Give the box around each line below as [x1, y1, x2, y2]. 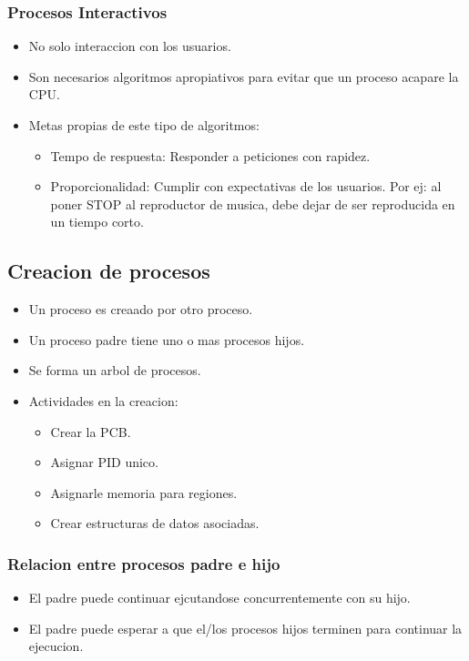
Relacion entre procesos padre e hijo [7, 552, 280, 575]
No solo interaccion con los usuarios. [28, 36, 231, 56]
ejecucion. [28, 636, 84, 656]
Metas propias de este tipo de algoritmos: [28, 116, 260, 134]
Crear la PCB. [50, 422, 131, 441]
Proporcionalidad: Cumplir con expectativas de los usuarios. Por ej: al [50, 177, 442, 196]
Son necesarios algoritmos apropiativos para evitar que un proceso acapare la [28, 66, 459, 86]
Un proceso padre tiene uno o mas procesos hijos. [28, 330, 305, 349]
